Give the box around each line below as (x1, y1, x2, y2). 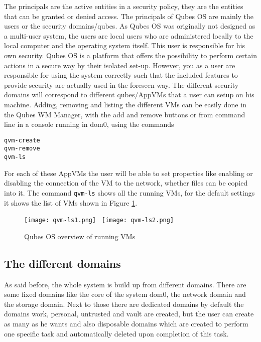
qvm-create (4, 136, 40, 144)
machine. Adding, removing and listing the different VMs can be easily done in (4, 99, 246, 109)
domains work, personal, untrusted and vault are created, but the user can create (4, 308, 254, 319)
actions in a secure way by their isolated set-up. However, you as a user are (4, 60, 235, 70)
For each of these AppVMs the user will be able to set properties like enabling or (4, 167, 253, 178)
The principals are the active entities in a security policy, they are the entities (4, 1, 243, 11)
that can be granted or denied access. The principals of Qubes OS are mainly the (4, 11, 254, 21)
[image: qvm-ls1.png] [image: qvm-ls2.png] (24, 217, 174, 224)
